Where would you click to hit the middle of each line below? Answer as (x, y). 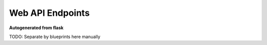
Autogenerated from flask (36, 28)
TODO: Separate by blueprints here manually (55, 37)
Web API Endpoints (49, 13)
